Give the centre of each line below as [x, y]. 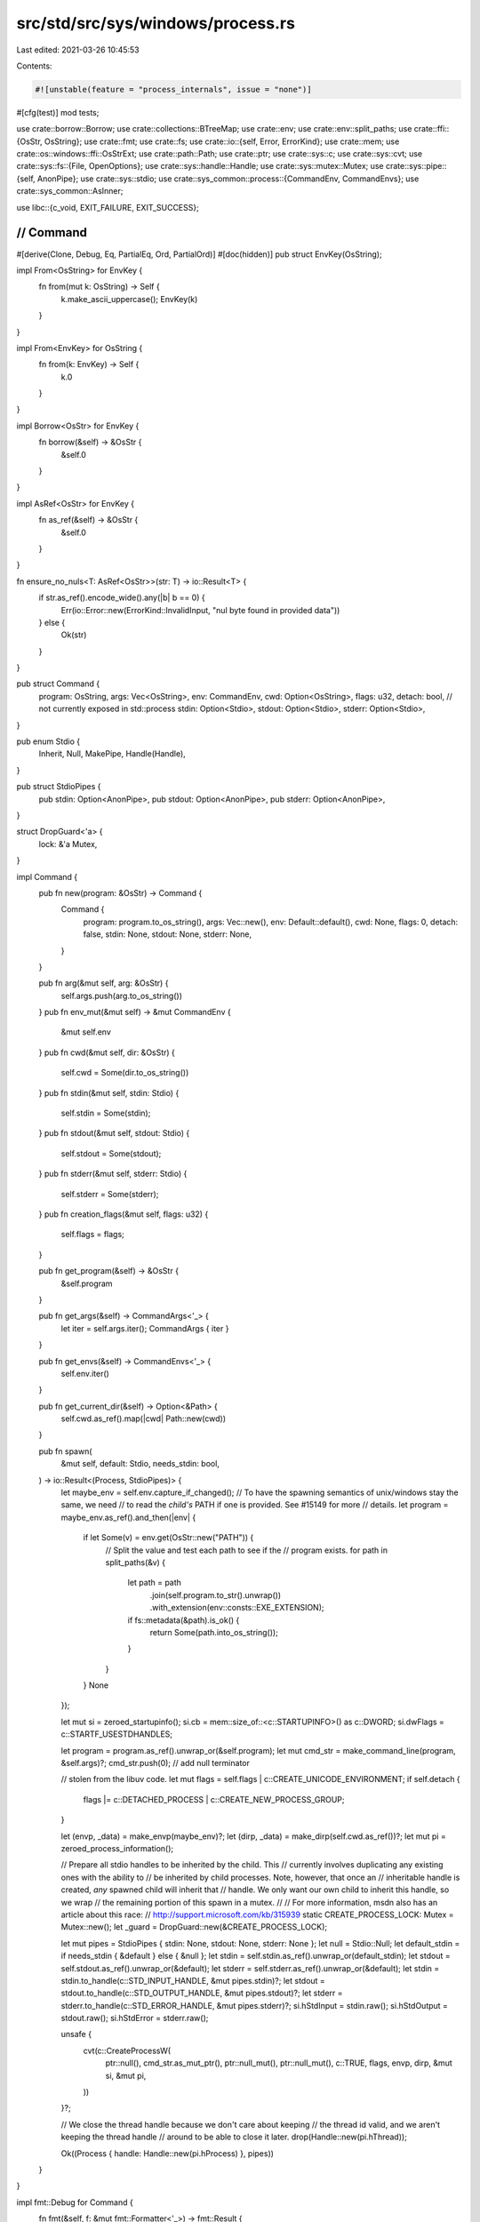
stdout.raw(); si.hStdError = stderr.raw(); [135, 2018]
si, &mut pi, [126, 2075]
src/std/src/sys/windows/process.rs [156, 23]
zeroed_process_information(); [117, 1848]
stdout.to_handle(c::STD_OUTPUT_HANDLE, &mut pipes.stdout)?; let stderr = [202, 1993]
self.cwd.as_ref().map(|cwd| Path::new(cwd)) [144, 1419]
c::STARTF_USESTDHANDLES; [117, 1734]
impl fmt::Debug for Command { [75, 2202]
